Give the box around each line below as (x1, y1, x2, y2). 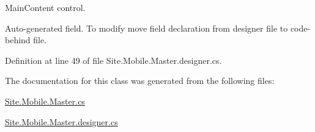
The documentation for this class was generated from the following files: (5, 74, 275, 87)
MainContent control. (5, 1, 86, 13)
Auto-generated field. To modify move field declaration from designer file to (5, 21, 288, 34)
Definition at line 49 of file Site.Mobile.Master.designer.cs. (5, 54, 222, 66)
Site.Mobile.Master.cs (5, 94, 85, 107)
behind (5, 33, 31, 46)
